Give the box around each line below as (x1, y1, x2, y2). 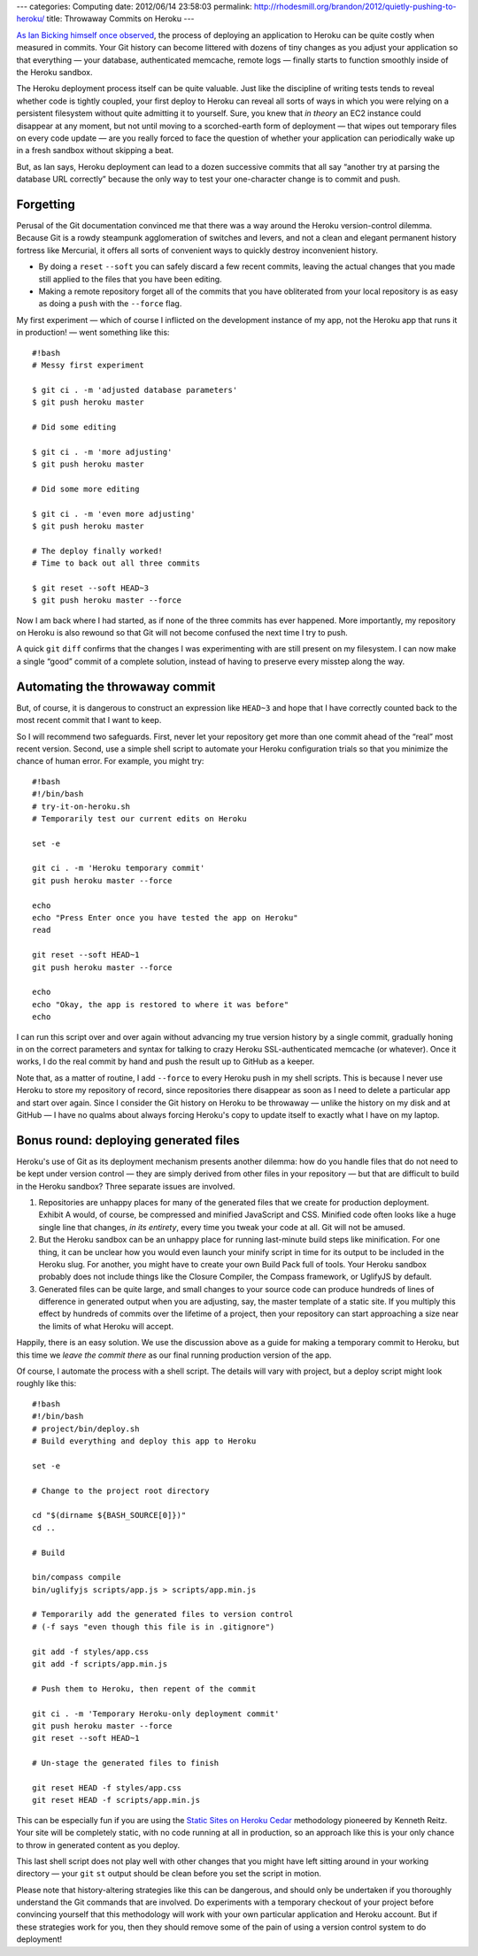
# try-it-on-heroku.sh (32, 801, 131, 812)
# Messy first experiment (32, 359, 145, 370)
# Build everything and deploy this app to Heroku (32, 1436, 257, 1446)
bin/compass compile (32, 1572, 121, 1583)
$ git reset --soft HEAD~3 (32, 582, 150, 593)
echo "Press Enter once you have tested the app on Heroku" (32, 913, 298, 923)
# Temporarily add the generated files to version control (32, 1609, 294, 1620)
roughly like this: (16, 1378, 77, 1389)
